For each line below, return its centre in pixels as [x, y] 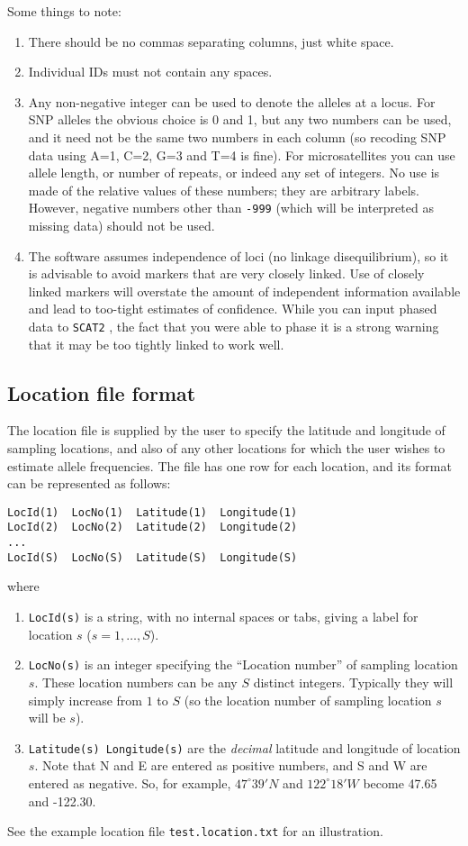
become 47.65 [400, 782]
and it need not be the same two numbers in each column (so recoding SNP [237, 136]
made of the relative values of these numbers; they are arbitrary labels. [224, 190]
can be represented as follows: [89, 483]
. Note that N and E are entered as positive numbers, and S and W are [231, 765]
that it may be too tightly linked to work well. [156, 344]
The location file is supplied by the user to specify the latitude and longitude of [226, 430]
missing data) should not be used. [121, 225]
